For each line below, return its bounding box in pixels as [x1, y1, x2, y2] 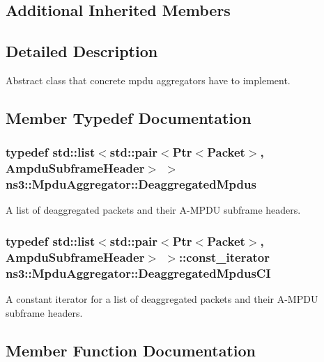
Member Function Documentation [6, 339, 256, 361]
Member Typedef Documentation [6, 107, 252, 128]
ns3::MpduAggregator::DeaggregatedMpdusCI [6, 264, 271, 281]
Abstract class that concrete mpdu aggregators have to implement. [6, 72, 291, 87]
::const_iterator [178, 248, 270, 265]
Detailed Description [6, 40, 158, 62]
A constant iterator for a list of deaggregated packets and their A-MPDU [6, 292, 318, 306]
